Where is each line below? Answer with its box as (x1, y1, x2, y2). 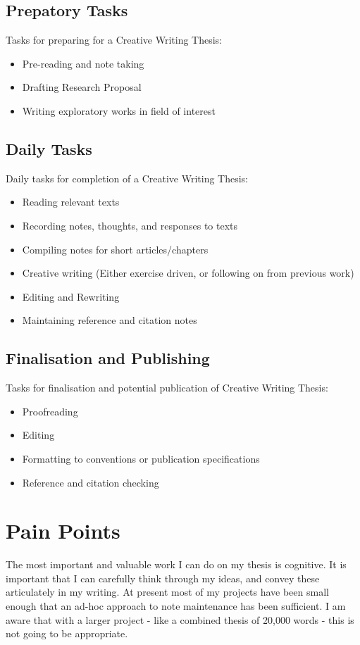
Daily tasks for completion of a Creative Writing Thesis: (6, 170, 249, 185)
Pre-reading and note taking (22, 56, 144, 70)
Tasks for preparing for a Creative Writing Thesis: (6, 32, 223, 47)
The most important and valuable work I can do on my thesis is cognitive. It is (6, 557, 347, 572)
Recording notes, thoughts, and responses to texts (22, 218, 238, 232)
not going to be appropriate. (6, 626, 128, 641)
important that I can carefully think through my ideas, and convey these (6, 570, 320, 585)
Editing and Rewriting (22, 289, 120, 303)
